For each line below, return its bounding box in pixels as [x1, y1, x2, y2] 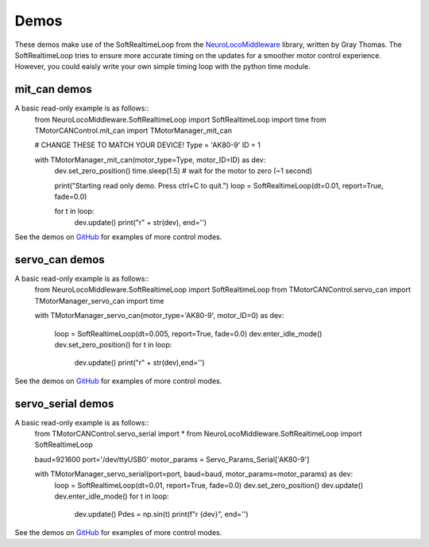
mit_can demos [14, 83, 92, 96]
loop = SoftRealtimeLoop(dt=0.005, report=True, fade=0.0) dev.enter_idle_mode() [54, 328, 323, 338]
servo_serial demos [14, 397, 114, 410]
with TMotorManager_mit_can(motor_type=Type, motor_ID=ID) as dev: [34, 155, 266, 165]
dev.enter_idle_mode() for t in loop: [54, 491, 170, 501]
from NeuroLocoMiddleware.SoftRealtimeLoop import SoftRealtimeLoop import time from [34, 114, 327, 124]
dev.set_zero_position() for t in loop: [54, 340, 172, 349]
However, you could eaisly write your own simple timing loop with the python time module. [14, 62, 311, 72]
